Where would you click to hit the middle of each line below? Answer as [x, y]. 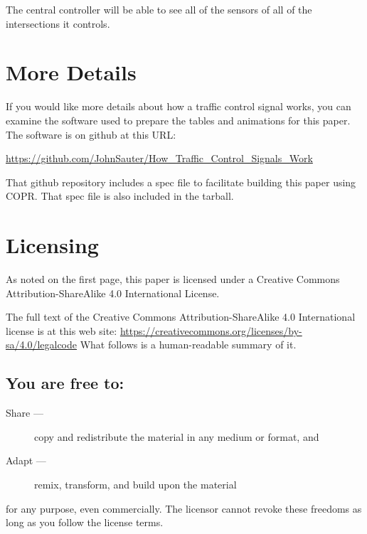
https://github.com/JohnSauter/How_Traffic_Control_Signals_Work [159, 158]
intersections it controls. [58, 23]
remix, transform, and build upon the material [135, 484]
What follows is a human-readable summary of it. [188, 345]
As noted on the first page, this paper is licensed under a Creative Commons [173, 279]
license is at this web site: [62, 330]
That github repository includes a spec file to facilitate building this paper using [181, 182]
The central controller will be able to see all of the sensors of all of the [159, 9]
